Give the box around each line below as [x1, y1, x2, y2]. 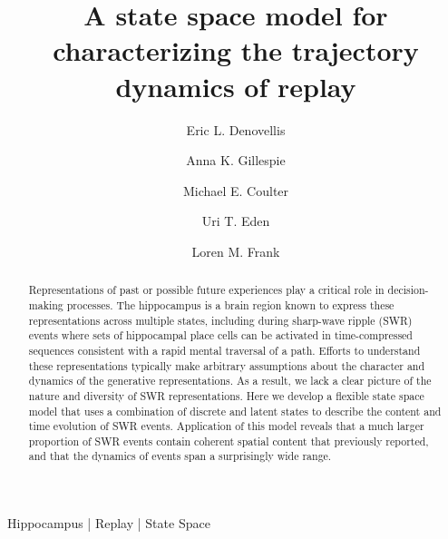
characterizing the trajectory [53, 32, 419, 69]
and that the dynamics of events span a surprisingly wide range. [28, 448, 332, 464]
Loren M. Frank [191, 241, 280, 260]
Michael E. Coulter [182, 181, 289, 200]
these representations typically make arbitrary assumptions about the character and [28, 358, 425, 373]
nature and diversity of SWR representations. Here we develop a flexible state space [28, 387, 424, 403]
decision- [387, 282, 429, 298]
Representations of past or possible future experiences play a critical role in [28, 282, 385, 298]
